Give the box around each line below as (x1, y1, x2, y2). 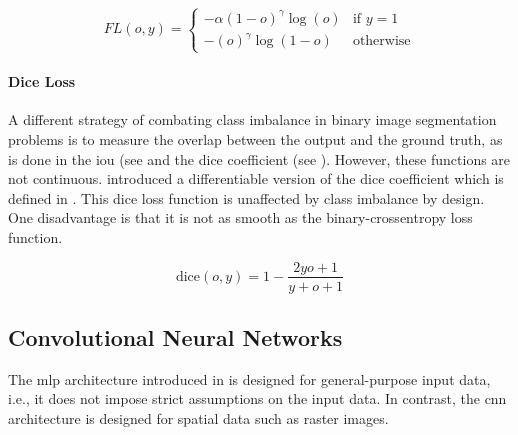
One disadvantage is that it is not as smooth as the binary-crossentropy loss (8, 207, 473, 228)
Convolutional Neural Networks (8, 321, 343, 352)
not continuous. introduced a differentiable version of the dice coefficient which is (8, 168, 504, 189)
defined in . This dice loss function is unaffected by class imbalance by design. (8, 187, 485, 208)
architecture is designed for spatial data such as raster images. (8, 407, 389, 428)
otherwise (352, 34, 411, 49)
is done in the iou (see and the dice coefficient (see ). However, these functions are (8, 148, 511, 169)
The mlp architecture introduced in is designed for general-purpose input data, (8, 368, 491, 389)
